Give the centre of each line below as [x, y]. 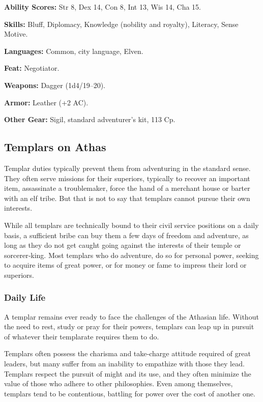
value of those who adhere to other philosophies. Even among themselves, [119, 383]
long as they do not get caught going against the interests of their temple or [123, 245]
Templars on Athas [55, 147]
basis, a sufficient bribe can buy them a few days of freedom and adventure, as [126, 235]
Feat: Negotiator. [32, 68]
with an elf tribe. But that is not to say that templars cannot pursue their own [127, 198]
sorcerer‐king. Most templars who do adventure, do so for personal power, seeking [131, 255]
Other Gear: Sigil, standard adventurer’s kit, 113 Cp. [90, 119]
